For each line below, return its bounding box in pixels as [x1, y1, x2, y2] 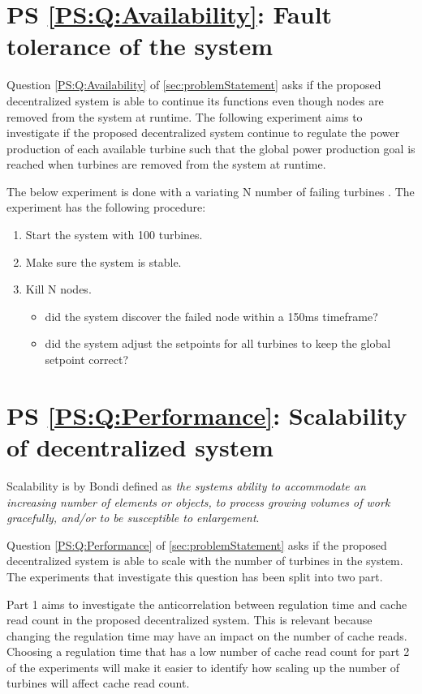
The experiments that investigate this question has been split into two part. [6, 568, 383, 585]
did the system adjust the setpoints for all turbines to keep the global [45, 335, 391, 352]
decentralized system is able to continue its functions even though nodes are [6, 92, 384, 109]
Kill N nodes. [25, 281, 92, 298]
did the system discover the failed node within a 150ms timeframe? [45, 307, 378, 324]
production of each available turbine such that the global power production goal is [6, 139, 416, 156]
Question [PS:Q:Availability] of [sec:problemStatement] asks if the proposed [6, 76, 381, 93]
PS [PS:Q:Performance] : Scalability [6, 398, 407, 431]
